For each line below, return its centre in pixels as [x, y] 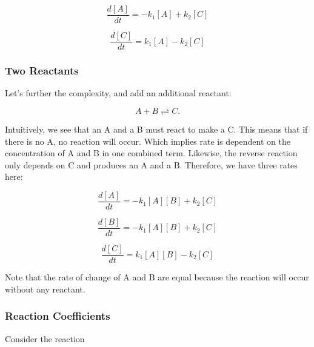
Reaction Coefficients [58, 316]
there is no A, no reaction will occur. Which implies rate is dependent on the [148, 141]
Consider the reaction [45, 338]
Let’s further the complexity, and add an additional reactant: [118, 93]
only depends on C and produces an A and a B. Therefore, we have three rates [151, 164]
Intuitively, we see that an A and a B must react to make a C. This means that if [156, 129]
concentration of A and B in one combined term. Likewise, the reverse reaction [151, 153]
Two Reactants [42, 71]
